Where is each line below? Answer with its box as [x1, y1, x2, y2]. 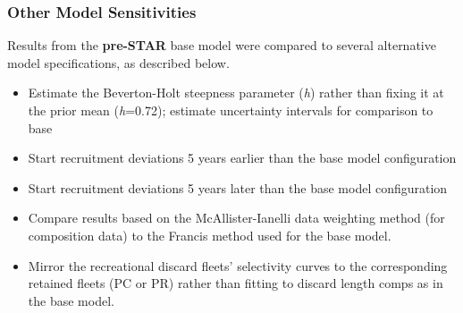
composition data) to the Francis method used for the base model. [28, 225, 391, 244]
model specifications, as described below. [7, 53, 230, 72]
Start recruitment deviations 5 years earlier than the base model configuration [28, 148, 457, 167]
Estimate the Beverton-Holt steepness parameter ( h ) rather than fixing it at [28, 83, 444, 102]
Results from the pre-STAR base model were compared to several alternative [7, 36, 436, 55]
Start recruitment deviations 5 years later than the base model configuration [28, 178, 448, 197]
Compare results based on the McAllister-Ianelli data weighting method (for [28, 208, 445, 227]
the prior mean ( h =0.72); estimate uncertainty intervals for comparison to [28, 101, 434, 119]
